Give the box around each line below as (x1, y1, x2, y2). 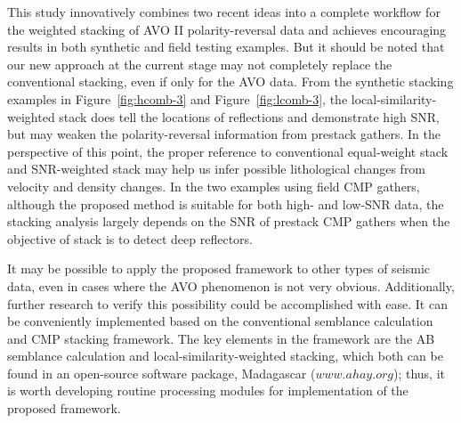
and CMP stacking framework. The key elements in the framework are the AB (7, 329, 435, 347)
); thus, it (392, 363, 445, 382)
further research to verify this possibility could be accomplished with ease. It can (7, 294, 448, 313)
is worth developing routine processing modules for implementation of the (7, 381, 408, 400)
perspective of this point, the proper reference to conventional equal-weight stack (7, 142, 449, 160)
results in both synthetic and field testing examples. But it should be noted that (7, 37, 445, 56)
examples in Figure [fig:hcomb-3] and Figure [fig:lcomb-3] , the (7, 89, 348, 108)
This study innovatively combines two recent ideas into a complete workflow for (7, 3, 441, 20)
